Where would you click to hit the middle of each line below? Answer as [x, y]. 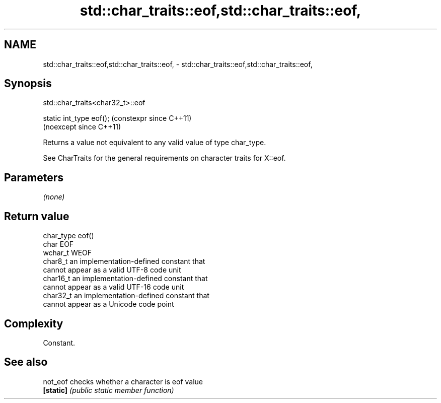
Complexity [34, 323]
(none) [54, 197]
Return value [37, 216]
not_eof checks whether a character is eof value [123, 381]
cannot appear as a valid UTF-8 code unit [112, 270]
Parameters [34, 177]
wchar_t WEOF [67, 253]
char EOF [58, 244]
